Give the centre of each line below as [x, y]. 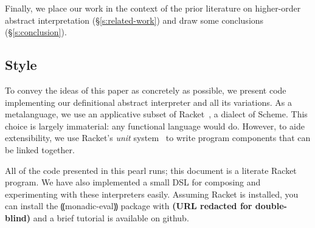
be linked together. [40, 149]
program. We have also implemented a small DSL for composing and [133, 182]
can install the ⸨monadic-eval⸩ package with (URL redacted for [129, 206]
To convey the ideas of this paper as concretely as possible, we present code [146, 90]
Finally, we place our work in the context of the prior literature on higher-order [153, 8]
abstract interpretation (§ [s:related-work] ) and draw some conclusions [134, 20]
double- [271, 206]
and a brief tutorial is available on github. [111, 217]
